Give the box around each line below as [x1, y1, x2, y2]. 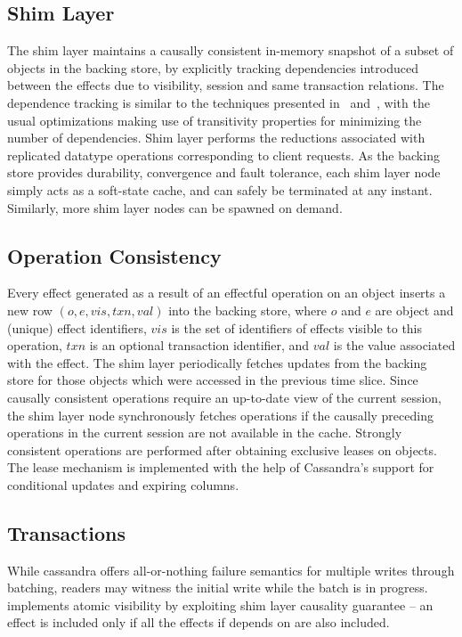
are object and [375, 300, 454, 319]
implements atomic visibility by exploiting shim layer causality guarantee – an [7, 595, 434, 614]
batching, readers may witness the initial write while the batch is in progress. [7, 578, 428, 597]
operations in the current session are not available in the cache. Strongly [7, 423, 402, 442]
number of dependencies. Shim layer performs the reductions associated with [7, 128, 426, 147]
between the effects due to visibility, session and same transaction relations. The [7, 76, 444, 94]
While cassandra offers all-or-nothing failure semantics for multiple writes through [7, 560, 455, 579]
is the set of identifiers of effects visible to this [171, 318, 423, 337]
